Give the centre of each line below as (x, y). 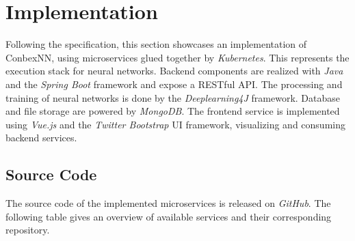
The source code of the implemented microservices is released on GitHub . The (168, 203)
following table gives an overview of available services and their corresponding (169, 216)
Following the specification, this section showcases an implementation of (156, 44)
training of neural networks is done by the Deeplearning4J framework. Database (173, 97)
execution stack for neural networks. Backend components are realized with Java (174, 71)
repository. (28, 230)
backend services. (41, 138)
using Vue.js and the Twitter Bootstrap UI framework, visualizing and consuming (175, 124)
